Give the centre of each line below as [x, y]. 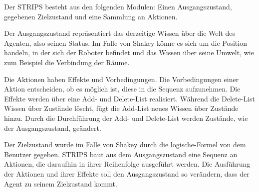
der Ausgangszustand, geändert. [53, 128]
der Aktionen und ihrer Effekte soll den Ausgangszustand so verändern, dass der [127, 173]
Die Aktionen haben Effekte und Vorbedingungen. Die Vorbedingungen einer [122, 79]
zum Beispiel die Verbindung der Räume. [67, 62]
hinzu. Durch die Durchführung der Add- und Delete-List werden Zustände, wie [126, 118]
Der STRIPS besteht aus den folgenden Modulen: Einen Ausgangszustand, [118, 6]
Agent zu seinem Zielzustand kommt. [61, 183]
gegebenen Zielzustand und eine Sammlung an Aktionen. [91, 16]
